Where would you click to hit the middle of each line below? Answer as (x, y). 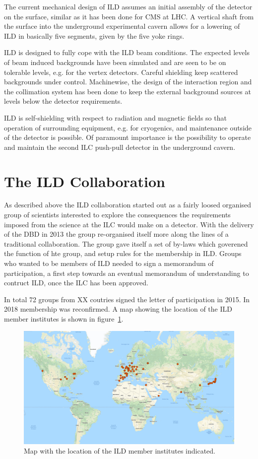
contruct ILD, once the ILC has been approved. (76, 283)
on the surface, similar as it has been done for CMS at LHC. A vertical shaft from (129, 16)
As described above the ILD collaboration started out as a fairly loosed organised (128, 205)
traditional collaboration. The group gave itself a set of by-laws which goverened (126, 243)
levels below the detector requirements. (63, 101)
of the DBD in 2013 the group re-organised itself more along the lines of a (116, 234)
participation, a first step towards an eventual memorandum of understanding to (127, 273)
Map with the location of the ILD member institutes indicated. (120, 451)
